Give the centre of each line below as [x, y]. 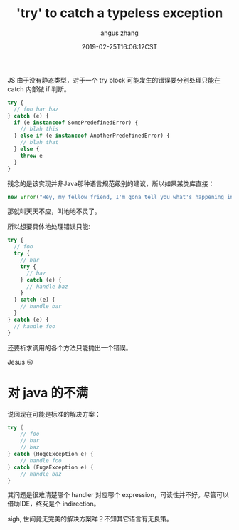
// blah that [39, 143]
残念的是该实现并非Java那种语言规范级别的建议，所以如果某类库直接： [111, 183]
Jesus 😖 [20, 362]
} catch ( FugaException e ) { [51, 467]
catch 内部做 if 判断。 [39, 89]
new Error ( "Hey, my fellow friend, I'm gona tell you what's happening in [121, 197]
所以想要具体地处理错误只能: [49, 227]
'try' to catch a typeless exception [119, 13]
